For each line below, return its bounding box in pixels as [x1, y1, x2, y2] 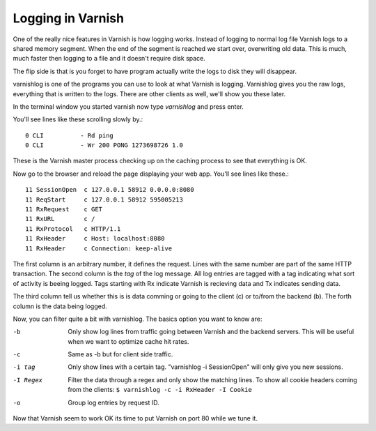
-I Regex [13, 376, 43, 384]
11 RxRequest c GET [25, 206, 103, 213]
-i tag [13, 363, 36, 371]
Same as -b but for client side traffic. [68, 350, 173, 358]
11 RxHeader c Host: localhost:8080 [25, 234, 165, 243]
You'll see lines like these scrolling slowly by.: [13, 115, 143, 123]
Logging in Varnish [13, 10, 125, 26]
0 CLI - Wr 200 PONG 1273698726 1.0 [25, 142, 184, 149]
